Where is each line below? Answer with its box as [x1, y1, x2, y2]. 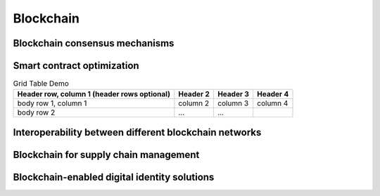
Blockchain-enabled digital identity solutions [13, 171, 215, 183]
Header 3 [217, 89, 250, 99]
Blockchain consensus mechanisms [13, 37, 175, 49]
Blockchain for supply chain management [13, 148, 200, 161]
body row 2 [17, 107, 56, 117]
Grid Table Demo [13, 79, 70, 89]
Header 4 [257, 89, 289, 99]
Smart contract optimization [13, 60, 140, 72]
